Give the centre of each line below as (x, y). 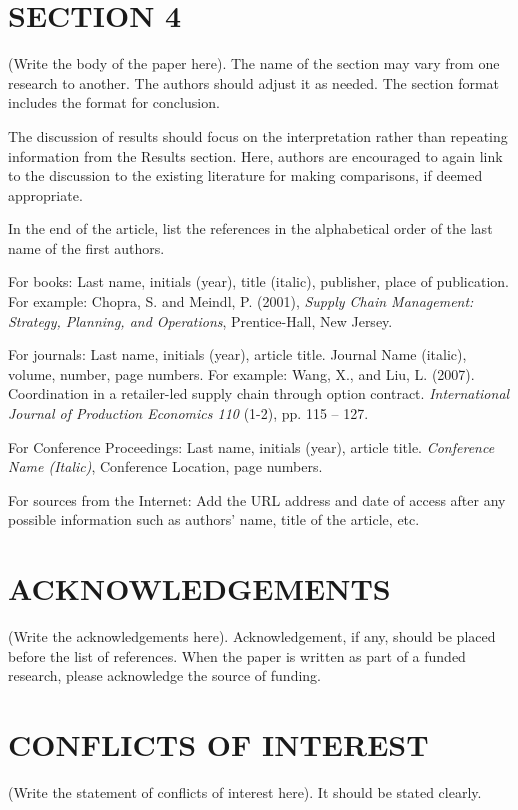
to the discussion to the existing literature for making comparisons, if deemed (245, 175)
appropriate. (45, 194)
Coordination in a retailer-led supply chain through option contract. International (259, 393)
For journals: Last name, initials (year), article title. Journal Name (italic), (237, 354)
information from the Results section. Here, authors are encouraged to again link (255, 155)
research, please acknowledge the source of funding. (164, 675)
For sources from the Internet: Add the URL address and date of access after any (257, 499)
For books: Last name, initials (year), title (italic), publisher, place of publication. (258, 281)
